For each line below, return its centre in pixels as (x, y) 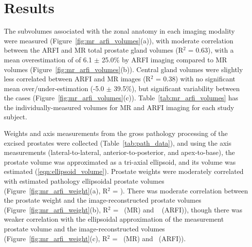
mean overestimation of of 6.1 (48, 59)
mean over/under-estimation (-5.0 (54, 88)
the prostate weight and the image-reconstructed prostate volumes (103, 200)
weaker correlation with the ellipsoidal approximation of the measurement (114, 219)
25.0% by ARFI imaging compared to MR (164, 59)
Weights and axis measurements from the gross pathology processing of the (116, 133)
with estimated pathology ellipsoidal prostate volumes (84, 181)
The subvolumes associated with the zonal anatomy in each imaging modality (119, 31)
